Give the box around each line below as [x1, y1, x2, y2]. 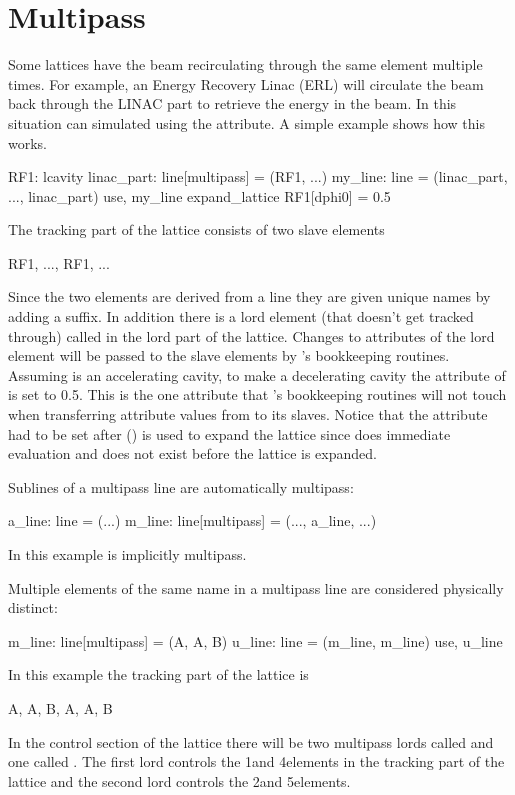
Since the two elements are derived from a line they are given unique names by [8, 286, 491, 307]
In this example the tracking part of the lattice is [8, 664, 309, 685]
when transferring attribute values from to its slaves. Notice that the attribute [8, 404, 488, 425]
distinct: [8, 597, 58, 618]
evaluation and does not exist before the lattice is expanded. [8, 443, 377, 464]
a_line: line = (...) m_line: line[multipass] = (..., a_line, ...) [8, 510, 377, 531]
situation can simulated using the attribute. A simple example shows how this [8, 112, 485, 133]
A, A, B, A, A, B [8, 697, 113, 718]
